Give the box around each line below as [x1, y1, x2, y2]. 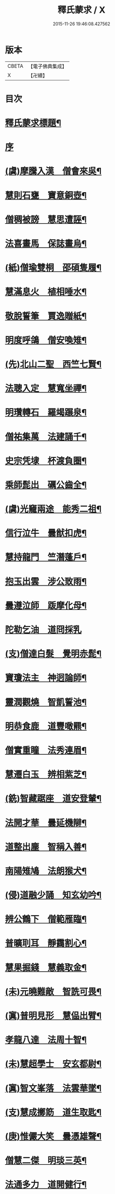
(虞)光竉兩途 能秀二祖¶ [5, 504, 102, 515]
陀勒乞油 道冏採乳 [5, 625, 82, 635]
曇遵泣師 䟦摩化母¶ [5, 600, 87, 611]
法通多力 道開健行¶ [5, 1179, 87, 1190]
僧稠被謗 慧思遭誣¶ [5, 214, 87, 225]
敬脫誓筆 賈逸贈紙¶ [5, 311, 87, 322]
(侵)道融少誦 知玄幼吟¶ [5, 890, 102, 901]
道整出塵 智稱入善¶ [5, 842, 87, 852]
